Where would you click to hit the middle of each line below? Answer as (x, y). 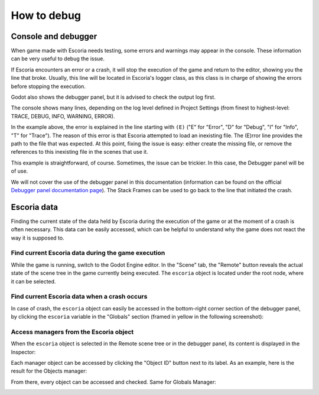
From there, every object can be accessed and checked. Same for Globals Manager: (113, 382)
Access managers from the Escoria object (72, 332)
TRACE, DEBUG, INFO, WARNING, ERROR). (63, 116)
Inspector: (23, 352)
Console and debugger (54, 36)
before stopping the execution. (48, 86)
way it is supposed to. (38, 238)
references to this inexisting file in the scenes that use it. (80, 152)
